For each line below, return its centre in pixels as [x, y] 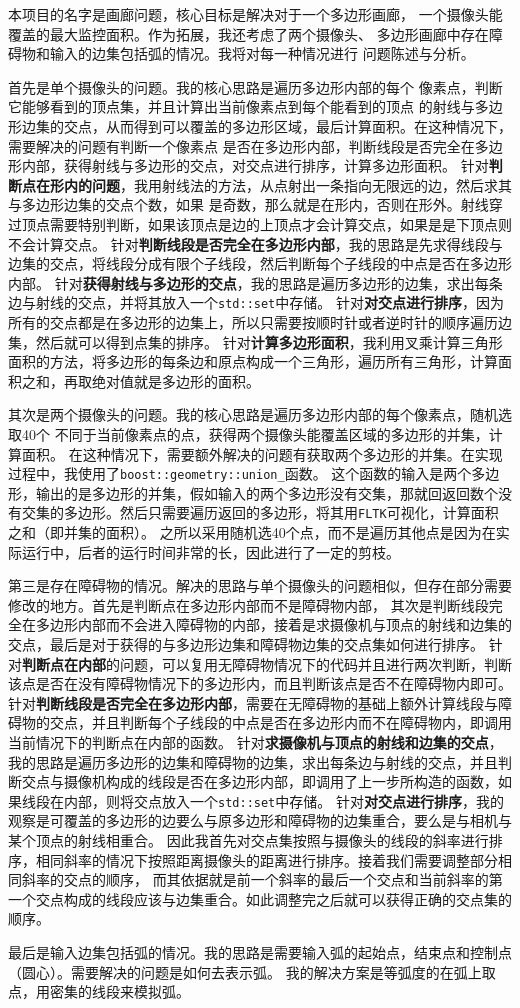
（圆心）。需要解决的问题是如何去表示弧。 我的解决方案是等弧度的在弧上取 [252, 971]
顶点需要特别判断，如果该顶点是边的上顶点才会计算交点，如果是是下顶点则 [266, 223]
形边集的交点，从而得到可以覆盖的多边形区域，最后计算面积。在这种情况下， [260, 125]
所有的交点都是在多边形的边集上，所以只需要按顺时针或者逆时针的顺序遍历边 [260, 321]
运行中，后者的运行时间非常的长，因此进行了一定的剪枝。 [210, 551]
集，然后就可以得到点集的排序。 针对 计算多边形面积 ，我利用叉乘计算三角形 [255, 341]
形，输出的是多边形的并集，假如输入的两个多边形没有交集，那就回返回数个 [253, 492]
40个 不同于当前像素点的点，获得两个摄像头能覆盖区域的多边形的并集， [255, 433]
